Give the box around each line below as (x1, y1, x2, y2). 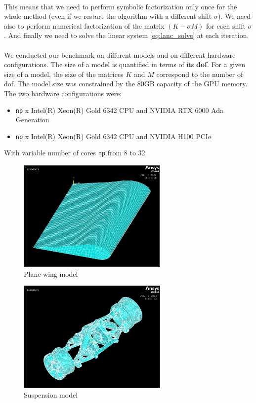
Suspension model (24, 390, 78, 400)
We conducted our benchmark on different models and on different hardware (4, 49, 236, 60)
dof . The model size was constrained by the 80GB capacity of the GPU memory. (4, 78, 248, 89)
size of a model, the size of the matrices (4, 69, 124, 79)
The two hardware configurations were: (4, 88, 122, 98)
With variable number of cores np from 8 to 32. (4, 147, 147, 158)
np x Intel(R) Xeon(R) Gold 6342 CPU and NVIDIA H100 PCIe (15, 131, 212, 141)
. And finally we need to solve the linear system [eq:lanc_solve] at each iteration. (4, 30, 249, 40)
